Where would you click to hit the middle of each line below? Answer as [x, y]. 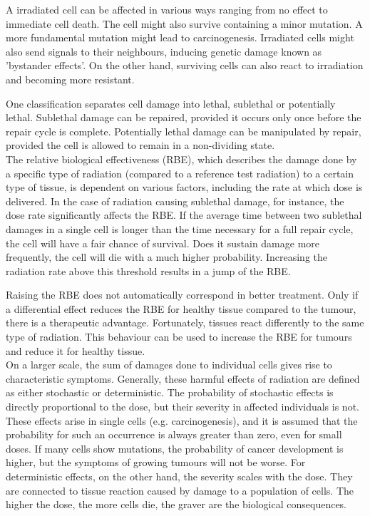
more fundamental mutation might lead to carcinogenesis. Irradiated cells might [180, 37]
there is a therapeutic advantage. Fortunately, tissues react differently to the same [185, 322]
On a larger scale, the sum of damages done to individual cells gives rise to [169, 365]
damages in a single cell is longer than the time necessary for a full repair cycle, [180, 228]
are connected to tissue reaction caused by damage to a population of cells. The [180, 490]
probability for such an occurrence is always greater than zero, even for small [174, 434]
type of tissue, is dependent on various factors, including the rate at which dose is [184, 187]
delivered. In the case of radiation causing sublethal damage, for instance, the [175, 201]
